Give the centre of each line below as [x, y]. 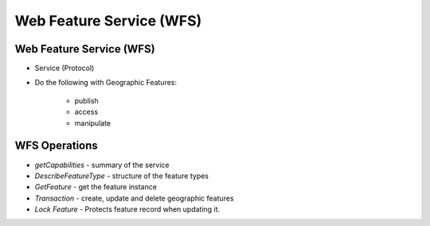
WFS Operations [57, 146]
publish [86, 100]
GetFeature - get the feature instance [96, 187]
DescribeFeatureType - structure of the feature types [122, 176]
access [86, 112]
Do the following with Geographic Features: [106, 83]
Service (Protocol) [64, 68]
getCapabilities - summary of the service [102, 165]
